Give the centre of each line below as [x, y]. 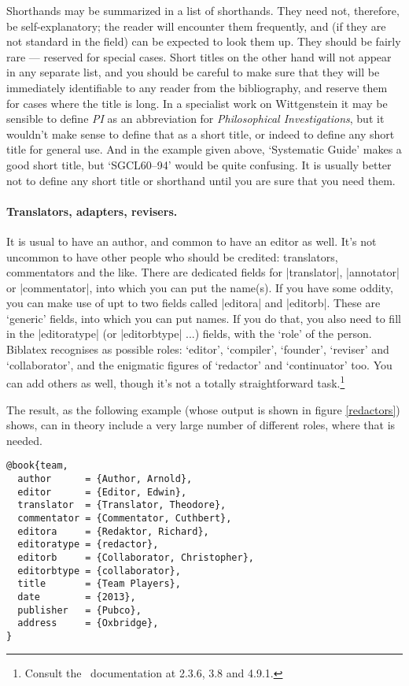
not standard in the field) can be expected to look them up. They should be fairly [204, 41]
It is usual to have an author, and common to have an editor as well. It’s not [192, 241]
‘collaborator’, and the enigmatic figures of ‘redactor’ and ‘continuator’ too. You [199, 364]
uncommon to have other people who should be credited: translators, [172, 256]
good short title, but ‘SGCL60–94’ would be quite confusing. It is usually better [199, 164]
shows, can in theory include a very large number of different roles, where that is [201, 425]
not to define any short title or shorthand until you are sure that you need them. [201, 180]
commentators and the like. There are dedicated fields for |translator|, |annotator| [203, 272]
